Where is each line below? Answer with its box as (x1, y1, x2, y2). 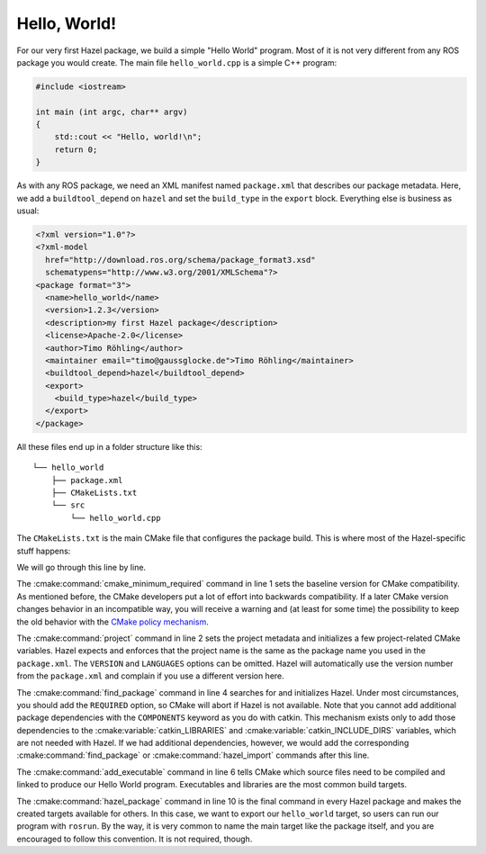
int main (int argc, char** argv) (35, 106, 188, 117)
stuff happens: (16, 545, 71, 556)
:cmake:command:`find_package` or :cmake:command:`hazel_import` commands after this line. (16, 750, 370, 760)
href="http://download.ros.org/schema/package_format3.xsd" (45, 255, 316, 265)
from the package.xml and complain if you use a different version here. (16, 670, 285, 681)
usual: (16, 205, 40, 216)
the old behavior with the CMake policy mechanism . (16, 616, 209, 627)
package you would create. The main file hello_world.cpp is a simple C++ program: (16, 57, 337, 67)
